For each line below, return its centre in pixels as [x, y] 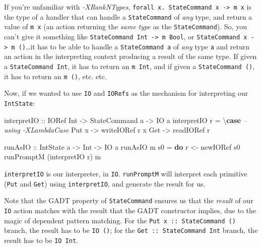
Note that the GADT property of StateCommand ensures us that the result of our [129, 200]
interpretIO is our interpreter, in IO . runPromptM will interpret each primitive [126, 173]
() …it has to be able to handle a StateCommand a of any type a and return [134, 46]
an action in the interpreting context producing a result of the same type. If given [130, 56]
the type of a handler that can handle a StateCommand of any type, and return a [128, 16]
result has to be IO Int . [41, 240]
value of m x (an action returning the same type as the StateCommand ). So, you [125, 26]
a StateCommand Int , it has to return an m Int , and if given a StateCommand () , [129, 66]
